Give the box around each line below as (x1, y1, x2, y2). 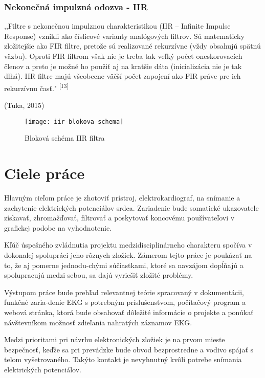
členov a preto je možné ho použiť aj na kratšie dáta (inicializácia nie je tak (4, 60, 242, 71)
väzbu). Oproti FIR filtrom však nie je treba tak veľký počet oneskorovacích (4, 51, 242, 61)
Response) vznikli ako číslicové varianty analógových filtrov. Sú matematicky (4, 30, 245, 41)
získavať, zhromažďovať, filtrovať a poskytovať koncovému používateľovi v (4, 212, 235, 223)
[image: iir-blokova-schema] (25, 118, 124, 125)
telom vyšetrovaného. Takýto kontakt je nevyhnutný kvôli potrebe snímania (4, 354, 242, 365)
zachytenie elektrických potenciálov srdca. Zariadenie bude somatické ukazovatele (4, 202, 259, 213)
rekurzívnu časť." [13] (4, 81, 69, 93)
